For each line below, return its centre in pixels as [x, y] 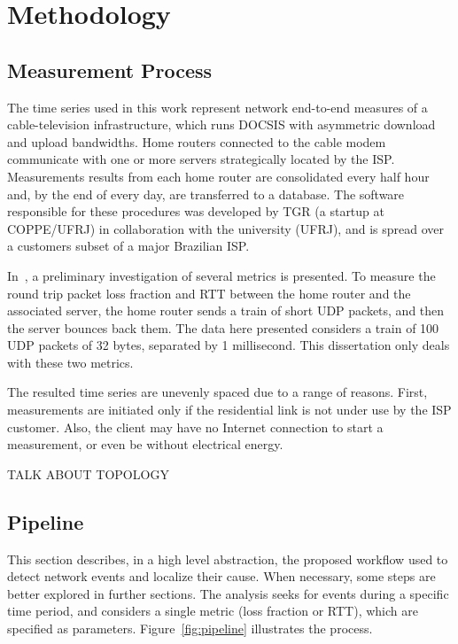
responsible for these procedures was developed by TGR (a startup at [196, 211]
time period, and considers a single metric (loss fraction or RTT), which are [213, 611]
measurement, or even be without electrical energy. [145, 444]
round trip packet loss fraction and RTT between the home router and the [209, 293]
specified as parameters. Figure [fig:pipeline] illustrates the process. [190, 628]
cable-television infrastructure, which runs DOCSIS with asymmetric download [221, 124]
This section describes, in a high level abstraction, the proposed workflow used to [228, 559]
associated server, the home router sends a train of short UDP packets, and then [226, 310]
